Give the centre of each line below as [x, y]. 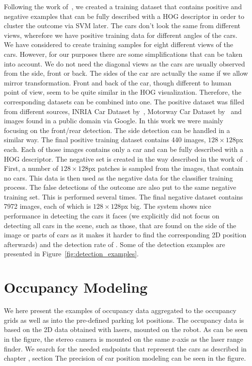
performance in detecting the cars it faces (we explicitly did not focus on [112, 216]
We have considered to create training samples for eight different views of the [118, 44]
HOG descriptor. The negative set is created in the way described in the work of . [126, 158]
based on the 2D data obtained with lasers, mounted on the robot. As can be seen [126, 329]
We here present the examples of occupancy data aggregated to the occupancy [120, 310]
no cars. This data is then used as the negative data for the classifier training [118, 177]
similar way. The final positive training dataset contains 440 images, [105, 140]
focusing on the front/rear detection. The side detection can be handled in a [117, 130]
